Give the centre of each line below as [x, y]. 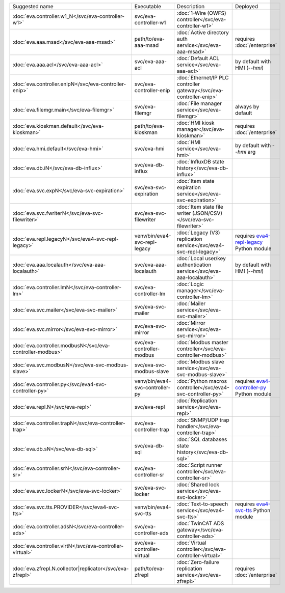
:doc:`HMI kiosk [196, 123]
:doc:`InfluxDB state [200, 162]
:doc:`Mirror [191, 323]
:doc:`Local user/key [201, 258]
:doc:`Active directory [203, 32]
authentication [194, 265]
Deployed [247, 6]
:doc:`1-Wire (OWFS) [201, 13]
